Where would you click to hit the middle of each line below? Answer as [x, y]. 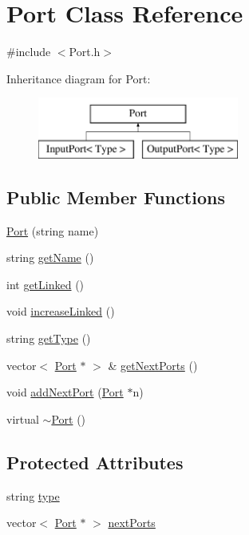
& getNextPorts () [153, 365]
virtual [23, 418]
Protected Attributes [95, 462]
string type [33, 495]
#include [29, 52]
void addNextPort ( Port [65, 392]
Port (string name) [53, 230]
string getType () [49, 338]
